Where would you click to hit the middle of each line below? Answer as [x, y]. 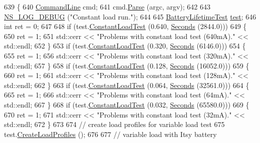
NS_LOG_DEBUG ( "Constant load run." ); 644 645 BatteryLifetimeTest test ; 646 [130, 16]
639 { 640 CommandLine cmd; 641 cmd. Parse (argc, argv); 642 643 [107, 6]
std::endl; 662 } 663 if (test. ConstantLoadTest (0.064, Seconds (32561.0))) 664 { [127, 85]
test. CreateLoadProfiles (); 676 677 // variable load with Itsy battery [110, 134]
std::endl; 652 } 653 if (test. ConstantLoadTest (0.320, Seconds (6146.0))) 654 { [125, 46]
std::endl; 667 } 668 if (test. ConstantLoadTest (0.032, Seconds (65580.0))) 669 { [127, 104]
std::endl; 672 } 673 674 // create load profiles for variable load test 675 [114, 124]
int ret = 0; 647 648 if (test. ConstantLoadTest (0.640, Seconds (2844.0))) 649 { [125, 26]
